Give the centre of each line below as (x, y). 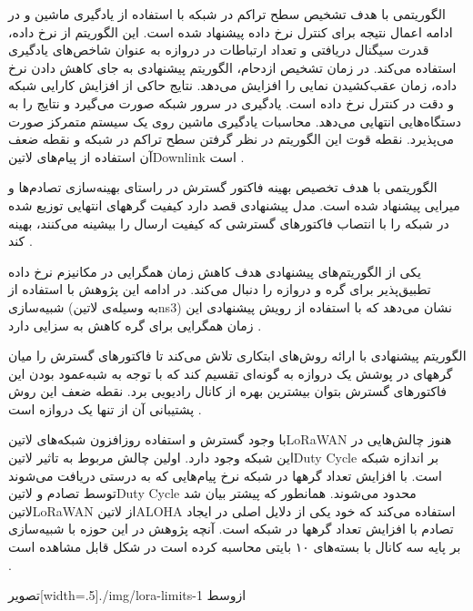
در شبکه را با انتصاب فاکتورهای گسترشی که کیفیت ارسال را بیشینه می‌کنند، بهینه (229, 223)
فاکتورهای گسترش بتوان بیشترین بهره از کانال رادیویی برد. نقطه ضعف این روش (228, 391)
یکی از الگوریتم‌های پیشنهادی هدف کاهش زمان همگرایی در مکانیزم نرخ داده (215, 271)
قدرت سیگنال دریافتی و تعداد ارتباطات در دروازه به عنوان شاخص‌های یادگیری (219, 50)
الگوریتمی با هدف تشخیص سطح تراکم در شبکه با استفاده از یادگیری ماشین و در (227, 14)
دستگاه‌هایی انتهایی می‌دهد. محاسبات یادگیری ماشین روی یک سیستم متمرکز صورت (235, 121)
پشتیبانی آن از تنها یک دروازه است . (105, 408)
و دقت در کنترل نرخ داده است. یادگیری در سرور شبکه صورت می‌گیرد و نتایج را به (231, 102)
